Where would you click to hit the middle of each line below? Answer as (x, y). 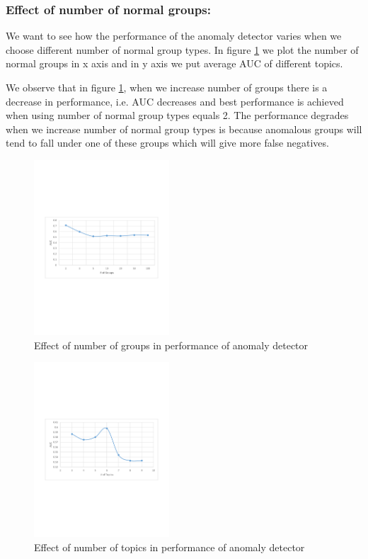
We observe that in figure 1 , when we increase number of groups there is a (167, 87)
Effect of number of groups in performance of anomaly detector (171, 345)
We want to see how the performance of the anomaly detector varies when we (174, 36)
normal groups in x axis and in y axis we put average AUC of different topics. (174, 63)
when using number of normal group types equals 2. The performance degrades (177, 115)
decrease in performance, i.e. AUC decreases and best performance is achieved (175, 101)
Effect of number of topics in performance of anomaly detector (169, 547)
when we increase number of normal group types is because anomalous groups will (184, 129)
